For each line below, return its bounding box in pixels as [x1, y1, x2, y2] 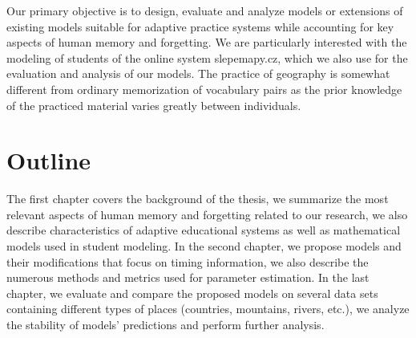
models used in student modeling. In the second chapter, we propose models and [6, 238, 402, 255]
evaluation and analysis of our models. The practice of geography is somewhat [6, 65, 390, 82]
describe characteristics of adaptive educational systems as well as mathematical [6, 222, 401, 238]
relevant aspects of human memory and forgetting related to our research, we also [6, 206, 408, 222]
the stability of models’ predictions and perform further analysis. [6, 316, 325, 333]
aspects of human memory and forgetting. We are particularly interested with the [6, 34, 407, 51]
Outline [6, 144, 91, 177]
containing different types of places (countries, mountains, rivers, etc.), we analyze [6, 300, 410, 317]
